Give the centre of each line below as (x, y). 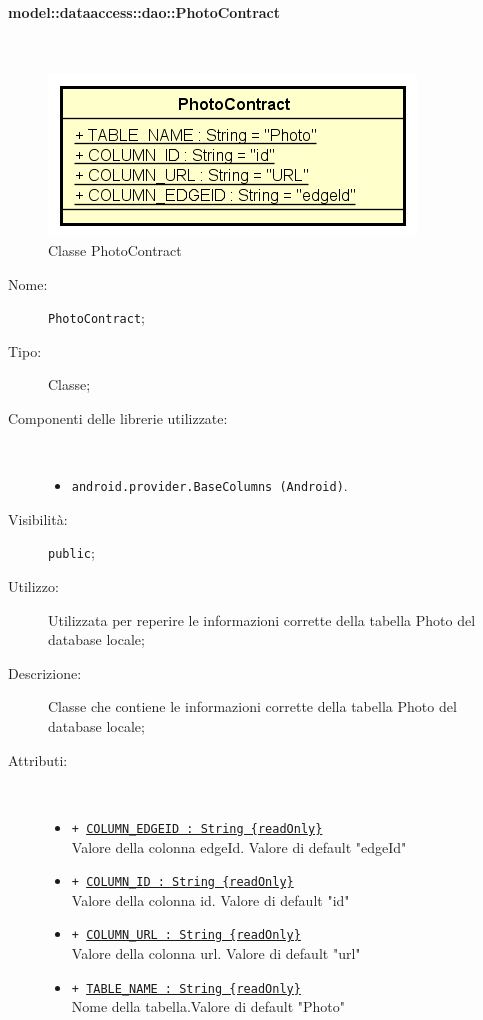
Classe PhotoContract (115, 249)
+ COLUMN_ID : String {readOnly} (182, 882)
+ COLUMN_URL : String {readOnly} (186, 935)
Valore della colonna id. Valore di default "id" (210, 899)
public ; (71, 552)
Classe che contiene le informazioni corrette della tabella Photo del (252, 706)
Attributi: (38, 759)
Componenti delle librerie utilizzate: (118, 418)
